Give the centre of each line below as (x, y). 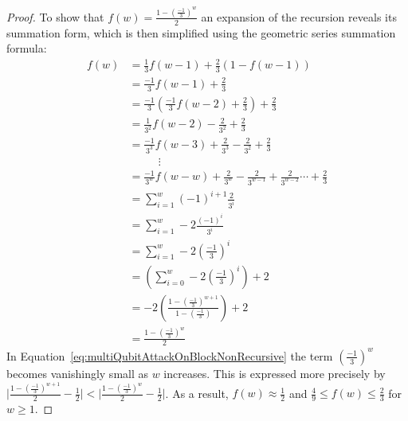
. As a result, (197, 393)
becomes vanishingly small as (78, 373)
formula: (27, 48)
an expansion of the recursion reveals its (299, 16)
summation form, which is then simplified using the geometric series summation (201, 32)
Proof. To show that (55, 16)
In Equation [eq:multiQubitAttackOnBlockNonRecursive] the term (170, 355)
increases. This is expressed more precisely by (275, 373)
